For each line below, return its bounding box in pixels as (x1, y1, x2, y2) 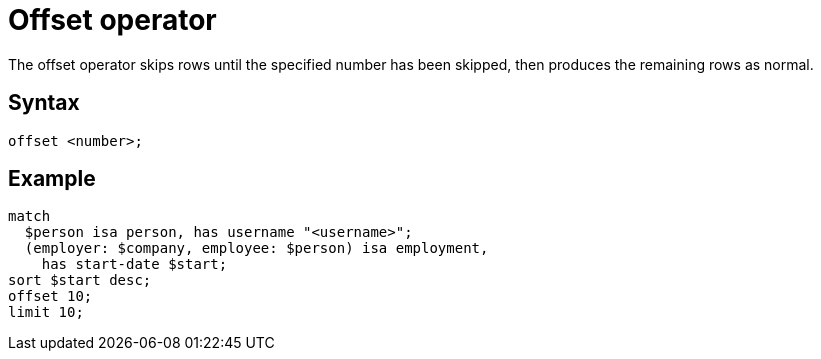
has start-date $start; (41, 256, 228, 273)
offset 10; (8, 288, 93, 305)
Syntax (8, 90, 80, 116)
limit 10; (8, 304, 84, 321)
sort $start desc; (8, 272, 152, 289)
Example (8, 166, 96, 192)
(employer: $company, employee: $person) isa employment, (24, 240, 489, 257)
